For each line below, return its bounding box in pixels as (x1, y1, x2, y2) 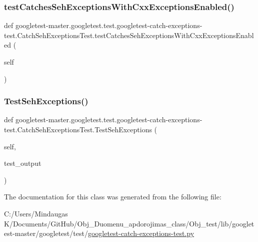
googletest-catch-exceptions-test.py (87, 228, 194, 238)
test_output (4, 158, 41, 168)
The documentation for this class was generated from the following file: (4, 191, 221, 202)
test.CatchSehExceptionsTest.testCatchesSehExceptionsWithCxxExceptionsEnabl (4, 30, 254, 40)
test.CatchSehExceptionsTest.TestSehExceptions (4, 124, 152, 134)
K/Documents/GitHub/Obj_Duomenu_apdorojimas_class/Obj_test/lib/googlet (4, 218, 254, 228)
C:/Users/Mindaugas (4, 208, 68, 218)
